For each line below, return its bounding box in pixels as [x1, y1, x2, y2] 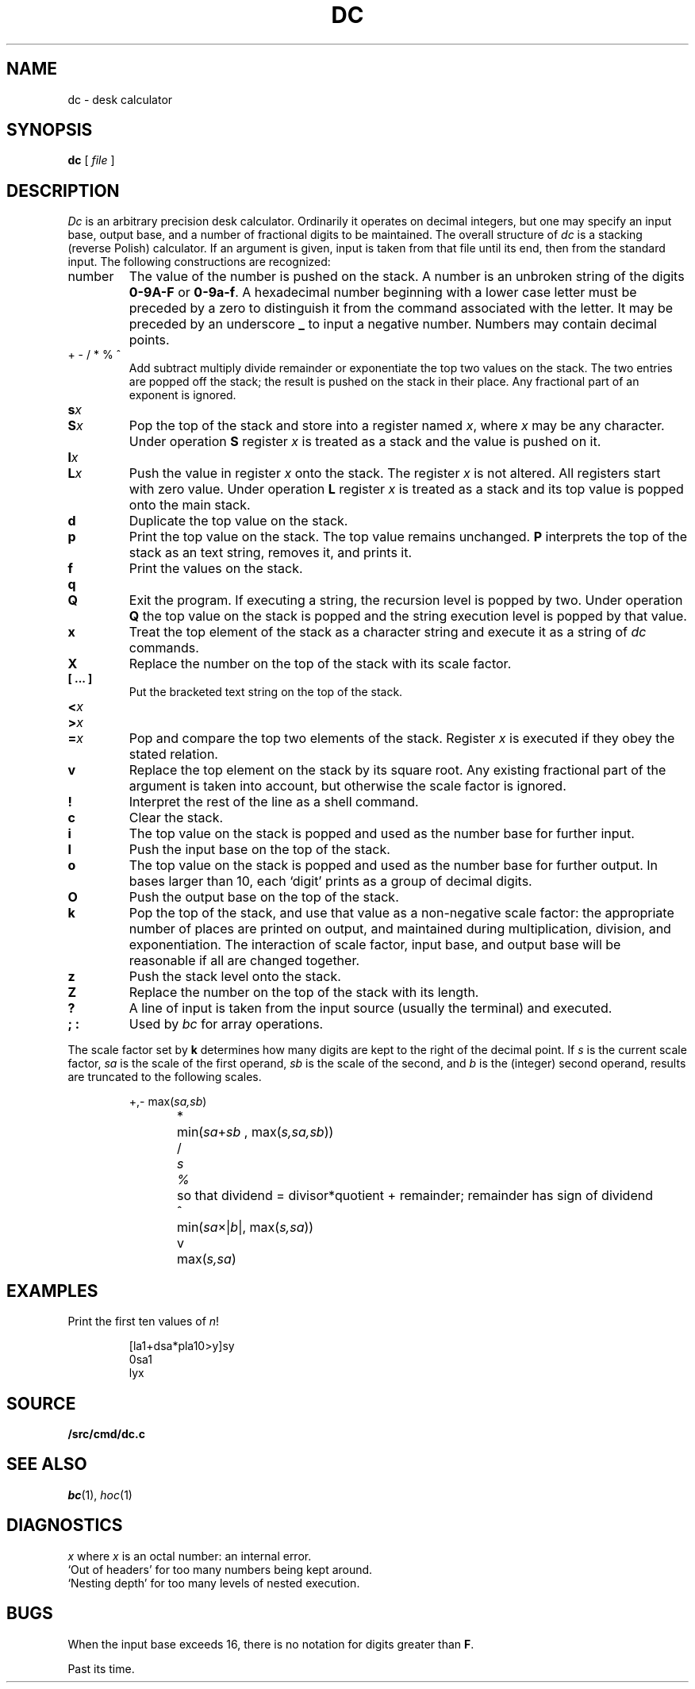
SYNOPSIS [6, 120, 93, 140]
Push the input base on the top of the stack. [129, 841, 390, 858]
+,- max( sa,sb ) [129, 1095, 207, 1109]
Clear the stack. [129, 810, 224, 826]
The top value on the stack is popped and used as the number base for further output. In [129, 857, 659, 874]
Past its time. [67, 1661, 135, 1676]
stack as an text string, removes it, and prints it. [129, 544, 413, 561]
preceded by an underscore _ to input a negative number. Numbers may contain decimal [129, 316, 657, 333]
